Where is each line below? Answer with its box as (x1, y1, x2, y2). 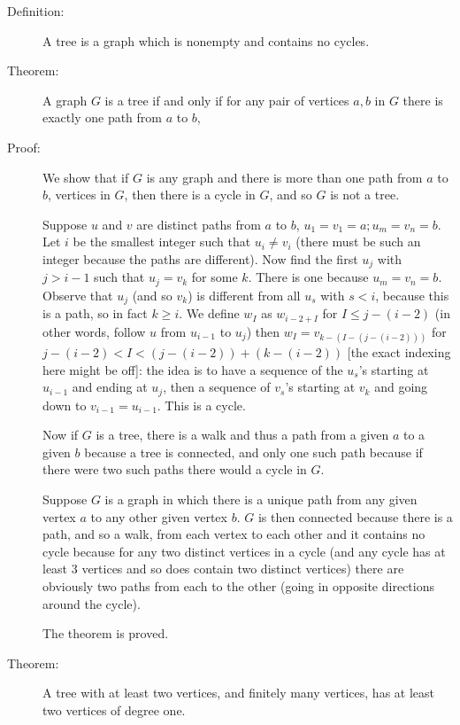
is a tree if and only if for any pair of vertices (104, 90, 349, 109)
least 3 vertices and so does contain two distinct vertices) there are (42, 559, 404, 578)
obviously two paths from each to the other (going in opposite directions (42, 576, 434, 595)
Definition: (7, 2, 65, 19)
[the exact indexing (347, 342, 451, 361)
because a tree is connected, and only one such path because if (84, 442, 423, 461)
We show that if (42, 168, 129, 186)
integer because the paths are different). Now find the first (42, 249, 358, 268)
